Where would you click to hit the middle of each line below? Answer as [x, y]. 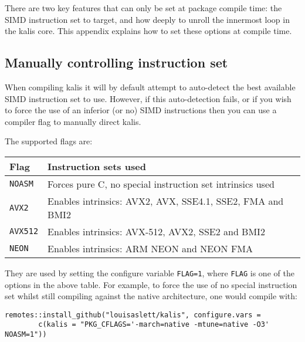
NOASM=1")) [26, 335]
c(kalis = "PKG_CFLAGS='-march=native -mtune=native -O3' [154, 325]
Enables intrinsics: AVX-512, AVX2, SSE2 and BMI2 [156, 231]
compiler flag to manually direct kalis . [73, 121]
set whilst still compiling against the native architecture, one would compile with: [151, 296]
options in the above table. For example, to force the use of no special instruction [151, 284]
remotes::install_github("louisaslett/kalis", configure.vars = [133, 315]
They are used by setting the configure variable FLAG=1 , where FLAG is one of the [150, 272]
